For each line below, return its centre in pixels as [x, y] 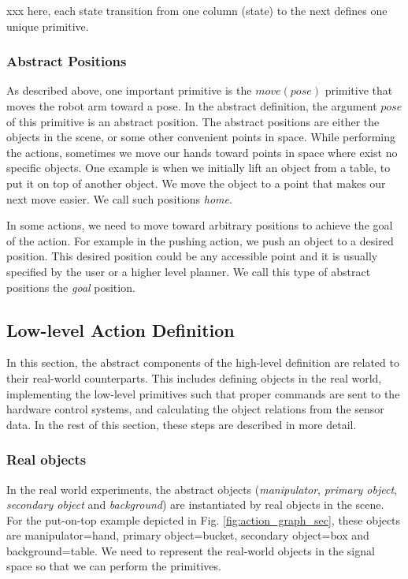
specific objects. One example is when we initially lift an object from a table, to [198, 168]
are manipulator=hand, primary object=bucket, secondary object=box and [188, 535]
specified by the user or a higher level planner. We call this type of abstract [189, 271]
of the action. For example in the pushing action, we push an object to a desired [200, 240]
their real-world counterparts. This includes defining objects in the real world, [194, 377]
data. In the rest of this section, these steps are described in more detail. [182, 424]
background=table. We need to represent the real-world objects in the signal [191, 550]
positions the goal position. [71, 287]
